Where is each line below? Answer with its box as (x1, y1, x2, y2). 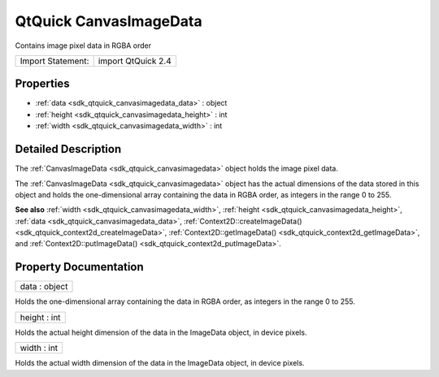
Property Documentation (15, 260, 144, 274)
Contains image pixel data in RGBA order (15, 41, 152, 50)
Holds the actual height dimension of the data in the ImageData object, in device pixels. (15, 327, 307, 337)
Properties (15, 77, 70, 91)
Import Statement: (20, 55, 89, 67)
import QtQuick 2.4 (98, 55, 172, 67)
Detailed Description (15, 142, 122, 156)
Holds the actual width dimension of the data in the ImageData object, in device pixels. (15, 358, 305, 368)
